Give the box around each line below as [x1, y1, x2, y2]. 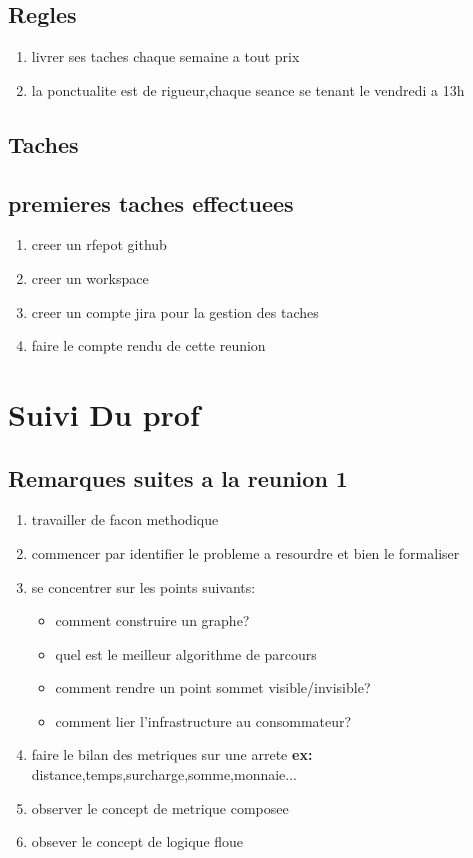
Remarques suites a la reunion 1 [8, 462, 348, 493]
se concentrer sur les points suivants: [31, 576, 256, 597]
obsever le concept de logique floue [31, 831, 244, 852]
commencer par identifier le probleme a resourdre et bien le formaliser [31, 542, 460, 563]
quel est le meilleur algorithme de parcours [55, 643, 317, 664]
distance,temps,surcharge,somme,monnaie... [31, 764, 298, 785]
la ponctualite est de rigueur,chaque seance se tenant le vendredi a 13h [31, 79, 465, 100]
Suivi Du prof [8, 393, 200, 434]
